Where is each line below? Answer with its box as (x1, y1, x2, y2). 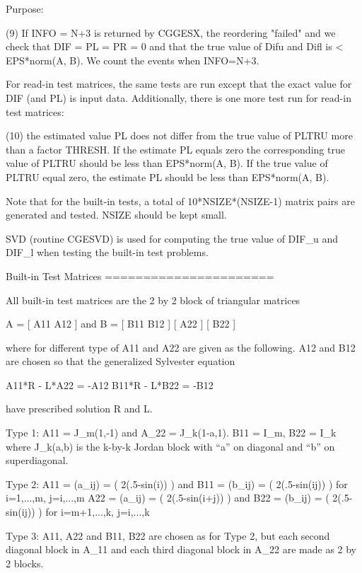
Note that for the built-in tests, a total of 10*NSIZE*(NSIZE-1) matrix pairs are (6, 193, 355, 208)
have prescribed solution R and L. (6, 401, 153, 416)
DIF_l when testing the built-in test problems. (6, 245, 209, 260)
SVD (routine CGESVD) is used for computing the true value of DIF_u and (6, 231, 338, 245)
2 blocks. (6, 555, 44, 570)
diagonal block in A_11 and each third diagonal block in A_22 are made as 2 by (6, 542, 357, 557)
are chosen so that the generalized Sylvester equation (6, 354, 235, 369)
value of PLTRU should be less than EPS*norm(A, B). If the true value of (6, 156, 328, 170)
